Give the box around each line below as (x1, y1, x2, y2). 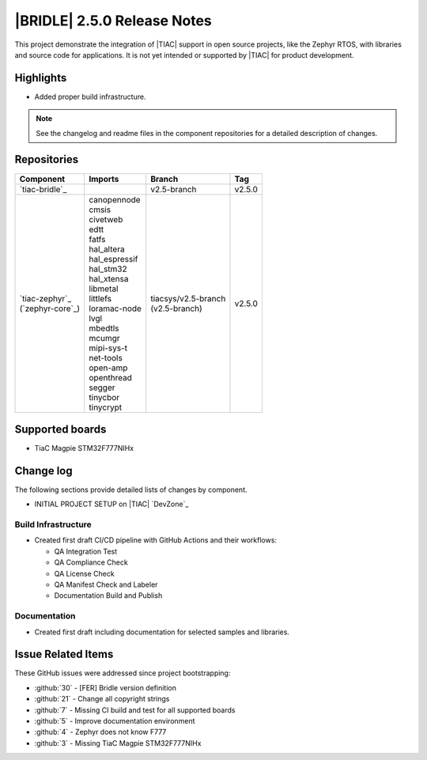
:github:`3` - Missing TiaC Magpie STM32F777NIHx (34, 738, 202, 747)
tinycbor (89, 391, 120, 403)
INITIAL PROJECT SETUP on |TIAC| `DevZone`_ (34, 499, 189, 509)
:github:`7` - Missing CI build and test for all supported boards (34, 705, 236, 715)
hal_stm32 (89, 263, 127, 274)
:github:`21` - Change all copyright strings (34, 694, 170, 704)
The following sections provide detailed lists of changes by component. (14, 485, 248, 494)
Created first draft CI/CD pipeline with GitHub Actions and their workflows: (34, 535, 277, 545)
